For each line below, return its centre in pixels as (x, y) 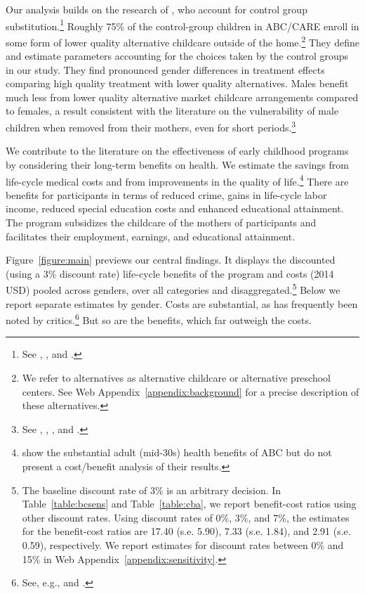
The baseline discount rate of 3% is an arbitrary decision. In (152, 490)
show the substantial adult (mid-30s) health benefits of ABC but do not (177, 452)
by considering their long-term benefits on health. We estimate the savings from (177, 164)
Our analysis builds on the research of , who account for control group (157, 9)
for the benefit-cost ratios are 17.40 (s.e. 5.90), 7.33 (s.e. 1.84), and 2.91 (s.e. (186, 531)
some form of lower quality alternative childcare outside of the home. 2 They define (182, 41)
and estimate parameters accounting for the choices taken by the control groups (177, 56)
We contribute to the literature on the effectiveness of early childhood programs (177, 151)
